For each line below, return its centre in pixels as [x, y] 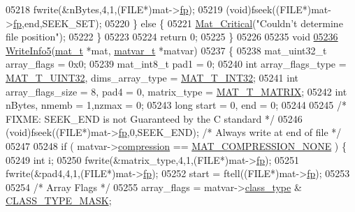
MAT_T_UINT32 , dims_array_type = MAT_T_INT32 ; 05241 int [152, 77]
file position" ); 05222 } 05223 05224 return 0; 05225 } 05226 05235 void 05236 [172, 37]
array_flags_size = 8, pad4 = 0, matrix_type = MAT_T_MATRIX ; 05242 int [176, 91]
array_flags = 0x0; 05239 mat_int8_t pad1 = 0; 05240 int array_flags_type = [176, 64]
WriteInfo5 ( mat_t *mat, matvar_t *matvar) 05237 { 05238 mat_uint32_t [166, 50]
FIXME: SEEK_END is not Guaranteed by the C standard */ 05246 [154, 118]
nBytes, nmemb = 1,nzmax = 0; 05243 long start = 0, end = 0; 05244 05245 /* [176, 105]
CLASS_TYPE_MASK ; [59, 200]
